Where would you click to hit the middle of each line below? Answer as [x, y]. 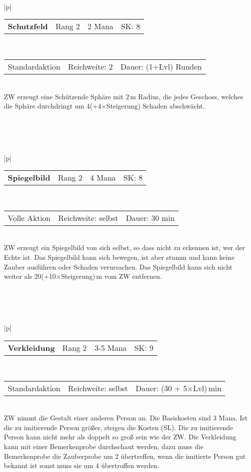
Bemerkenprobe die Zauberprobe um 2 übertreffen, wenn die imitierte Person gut [125, 456]
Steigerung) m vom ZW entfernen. [111, 276]
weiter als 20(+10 [30, 276]
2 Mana [100, 26]
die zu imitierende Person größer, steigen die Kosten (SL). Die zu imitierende [118, 427]
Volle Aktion [29, 218]
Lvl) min [207, 388]
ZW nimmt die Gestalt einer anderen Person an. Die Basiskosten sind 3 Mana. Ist [126, 418]
